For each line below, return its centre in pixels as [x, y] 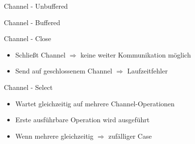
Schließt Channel [40, 54]
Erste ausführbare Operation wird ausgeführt [82, 120]
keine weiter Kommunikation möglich [136, 54]
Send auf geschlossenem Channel [64, 71]
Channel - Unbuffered [36, 6]
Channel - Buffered [32, 22]
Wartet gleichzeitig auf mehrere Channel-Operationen [95, 103]
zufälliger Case [130, 136]
